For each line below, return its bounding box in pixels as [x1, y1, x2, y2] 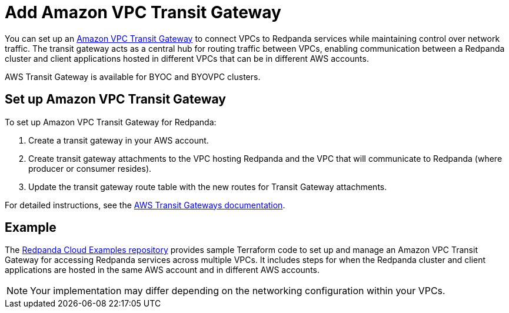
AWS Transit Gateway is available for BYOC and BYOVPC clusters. [5, 71, 261, 82]
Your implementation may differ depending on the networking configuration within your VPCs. [30, 285, 445, 297]
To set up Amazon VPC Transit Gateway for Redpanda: [5, 116, 217, 127]
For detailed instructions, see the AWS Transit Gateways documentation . [5, 199, 285, 210]
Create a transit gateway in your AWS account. [28, 135, 209, 145]
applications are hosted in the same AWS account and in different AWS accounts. [5, 265, 320, 275]
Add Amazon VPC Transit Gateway [5, 2, 281, 22]
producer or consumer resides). [28, 163, 152, 174]
